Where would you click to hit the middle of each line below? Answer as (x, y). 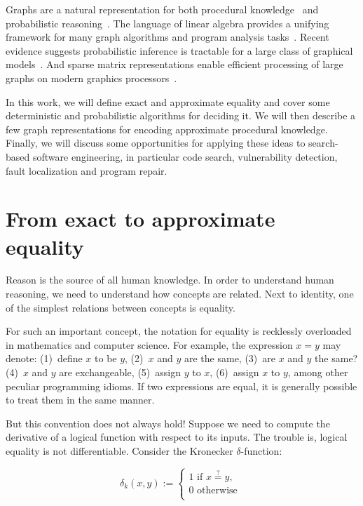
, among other (318, 372)
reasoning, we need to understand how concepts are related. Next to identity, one (180, 294)
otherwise (217, 491)
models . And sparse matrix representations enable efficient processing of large (174, 64)
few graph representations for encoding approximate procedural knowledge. (167, 129)
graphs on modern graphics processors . (91, 78)
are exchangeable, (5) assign (120, 372)
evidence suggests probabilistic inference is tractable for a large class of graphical (179, 50)
